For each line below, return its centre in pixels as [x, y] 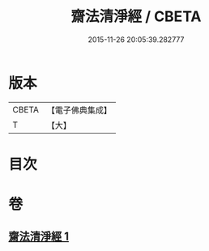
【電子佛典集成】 [79, 110]
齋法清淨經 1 [39, 237]
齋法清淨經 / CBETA [136, 17]
